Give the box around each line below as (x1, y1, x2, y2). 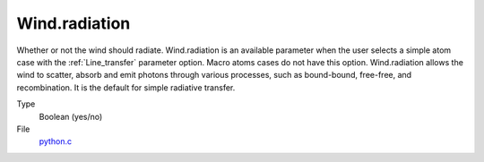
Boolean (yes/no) (39, 111, 103, 122)
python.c (39, 136, 72, 147)
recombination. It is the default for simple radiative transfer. (16, 81, 236, 93)
